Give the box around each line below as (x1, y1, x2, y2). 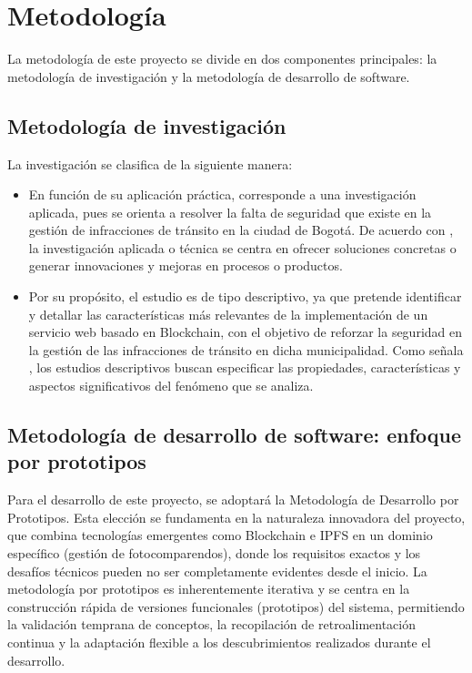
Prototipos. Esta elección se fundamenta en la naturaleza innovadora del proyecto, (7, 507, 466, 526)
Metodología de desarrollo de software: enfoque (7, 421, 462, 449)
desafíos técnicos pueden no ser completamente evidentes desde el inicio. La (7, 561, 427, 580)
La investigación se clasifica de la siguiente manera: (7, 154, 293, 173)
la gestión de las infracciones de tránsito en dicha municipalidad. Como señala (28, 340, 464, 359)
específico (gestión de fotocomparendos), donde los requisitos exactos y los (7, 544, 421, 563)
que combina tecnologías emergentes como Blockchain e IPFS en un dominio (7, 525, 433, 545)
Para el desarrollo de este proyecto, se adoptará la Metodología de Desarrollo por (7, 490, 459, 509)
